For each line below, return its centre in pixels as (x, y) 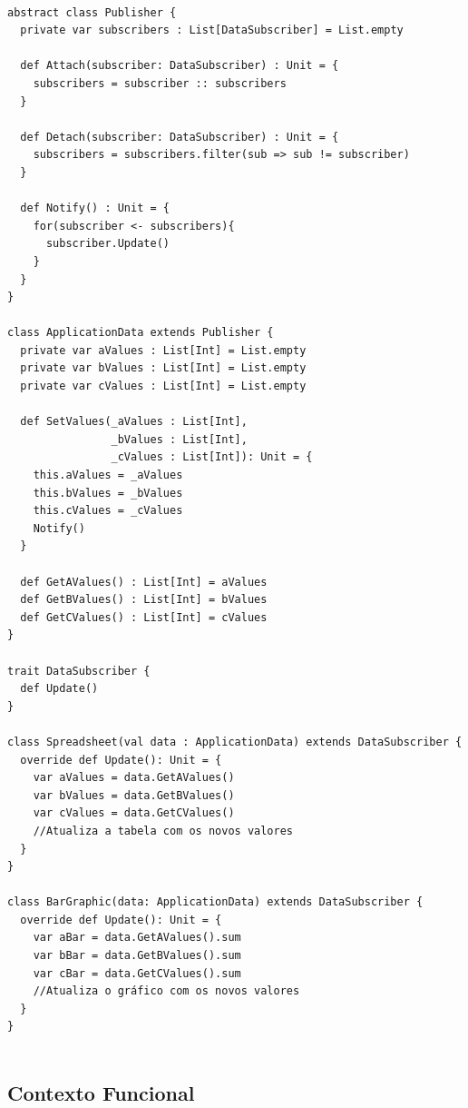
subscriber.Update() (107, 244)
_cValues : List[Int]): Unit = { (212, 457)
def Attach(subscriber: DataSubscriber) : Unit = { (180, 66)
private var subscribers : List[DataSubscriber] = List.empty (212, 30)
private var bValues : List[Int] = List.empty (163, 368)
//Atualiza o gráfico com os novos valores (166, 991)
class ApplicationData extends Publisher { (141, 333)
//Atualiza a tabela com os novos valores (163, 831)
